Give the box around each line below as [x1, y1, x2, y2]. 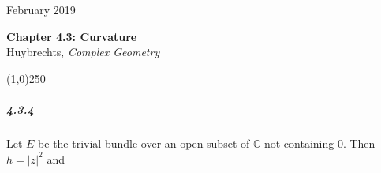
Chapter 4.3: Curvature [6, 28, 137, 44]
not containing [263, 134, 334, 151]
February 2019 [6, 2, 76, 17]
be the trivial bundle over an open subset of [38, 134, 250, 151]
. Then [342, 134, 375, 151]
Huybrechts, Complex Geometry [6, 43, 160, 60]
